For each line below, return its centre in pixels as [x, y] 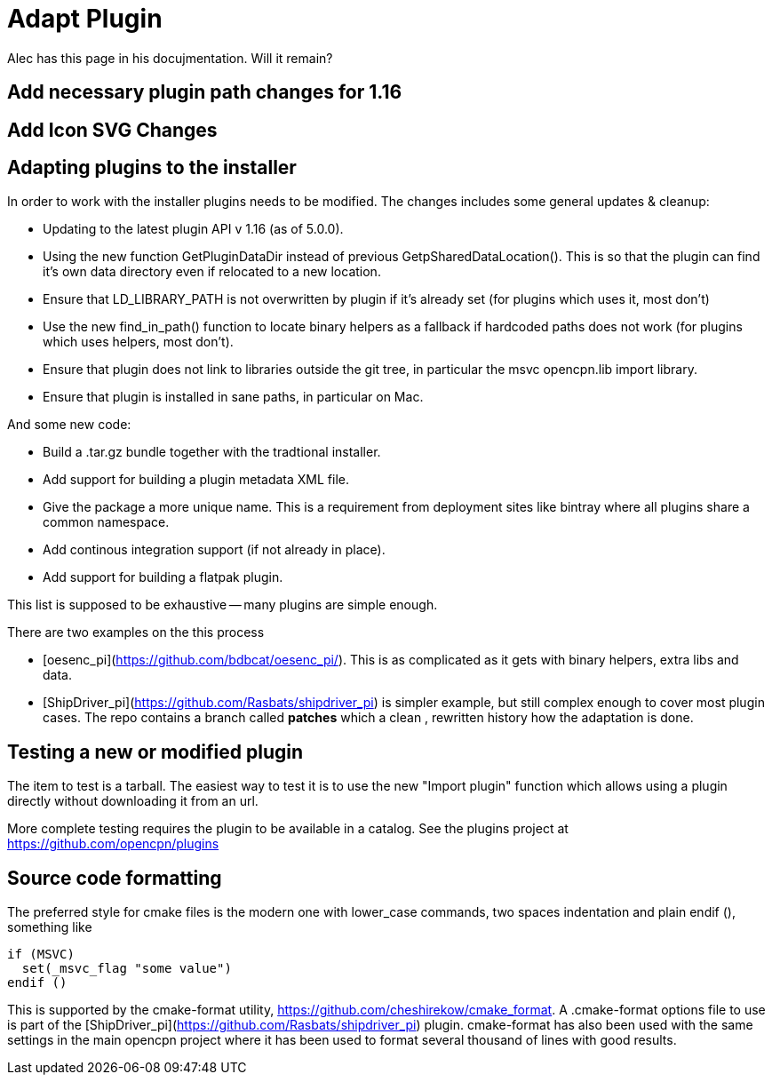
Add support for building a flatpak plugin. [163, 577]
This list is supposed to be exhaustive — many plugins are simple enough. [223, 605]
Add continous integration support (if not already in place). [214, 550]
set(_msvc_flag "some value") [127, 969]
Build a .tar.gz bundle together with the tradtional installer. [212, 452]
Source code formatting [115, 878]
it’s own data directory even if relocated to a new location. [212, 272]
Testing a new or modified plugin [155, 752]
